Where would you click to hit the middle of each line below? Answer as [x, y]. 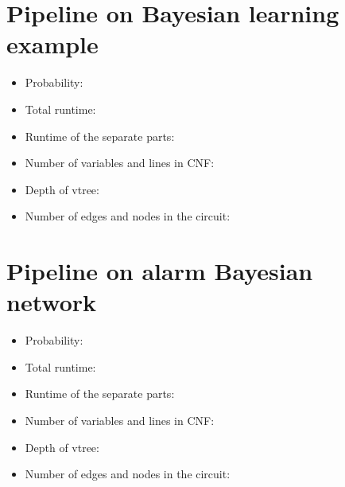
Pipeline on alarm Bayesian [160, 271]
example [52, 44]
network [52, 302]
